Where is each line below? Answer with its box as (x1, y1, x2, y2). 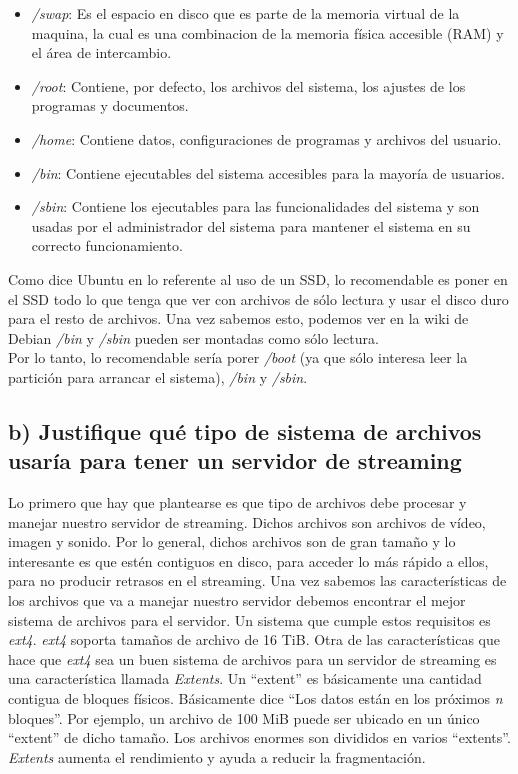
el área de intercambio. (31, 42, 172, 63)
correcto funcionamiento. (31, 235, 183, 256)
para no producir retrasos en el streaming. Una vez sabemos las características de (8, 570, 507, 591)
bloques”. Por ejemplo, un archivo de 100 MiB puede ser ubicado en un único (8, 707, 480, 728)
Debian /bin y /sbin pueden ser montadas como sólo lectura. (8, 327, 379, 348)
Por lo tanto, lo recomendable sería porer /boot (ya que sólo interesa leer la (8, 347, 468, 368)
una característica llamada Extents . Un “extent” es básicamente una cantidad (8, 668, 482, 689)
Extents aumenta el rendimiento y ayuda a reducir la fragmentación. (8, 746, 426, 767)
